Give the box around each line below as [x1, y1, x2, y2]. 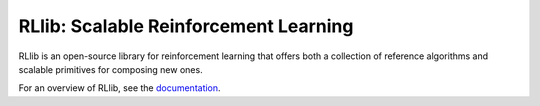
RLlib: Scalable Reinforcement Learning [18, 15, 354, 37]
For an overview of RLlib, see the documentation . [18, 82, 221, 94]
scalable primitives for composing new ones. [18, 63, 204, 75]
